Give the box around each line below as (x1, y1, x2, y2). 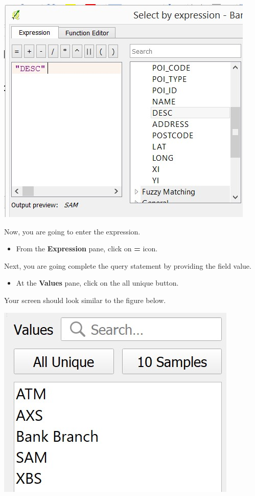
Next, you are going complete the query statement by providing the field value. (4, 260, 251, 271)
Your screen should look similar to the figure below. (4, 294, 166, 305)
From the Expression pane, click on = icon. (16, 243, 158, 254)
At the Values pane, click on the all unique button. (16, 277, 179, 288)
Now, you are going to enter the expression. (4, 226, 141, 236)
